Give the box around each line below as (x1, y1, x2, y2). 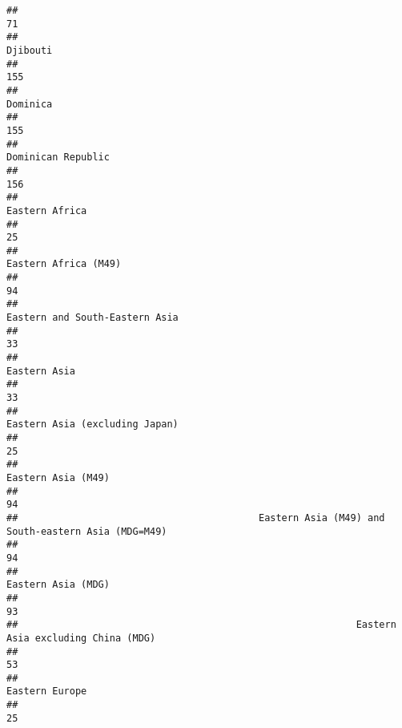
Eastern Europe (6, 686, 87, 698)
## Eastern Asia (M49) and (6, 512, 385, 524)
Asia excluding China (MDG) (6, 632, 156, 644)
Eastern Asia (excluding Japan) (6, 419, 179, 431)
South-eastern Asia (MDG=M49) (6, 525, 167, 537)
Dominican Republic (6, 152, 110, 164)
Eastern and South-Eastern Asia (6, 312, 179, 324)
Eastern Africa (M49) (6, 258, 122, 270)
